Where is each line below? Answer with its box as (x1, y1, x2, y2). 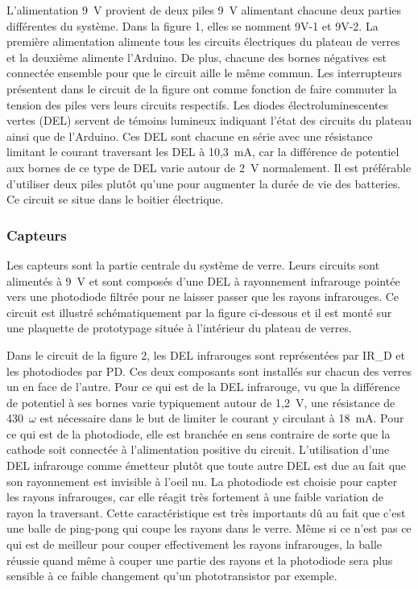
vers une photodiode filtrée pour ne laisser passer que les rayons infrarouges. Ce (6, 288, 399, 305)
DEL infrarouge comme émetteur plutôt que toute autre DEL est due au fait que (6, 457, 407, 474)
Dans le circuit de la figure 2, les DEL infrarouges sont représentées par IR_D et (6, 346, 405, 363)
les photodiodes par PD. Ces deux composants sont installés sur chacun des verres (6, 362, 412, 379)
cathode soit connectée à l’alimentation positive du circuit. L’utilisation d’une (6, 441, 390, 458)
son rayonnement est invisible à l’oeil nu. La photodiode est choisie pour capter (6, 472, 398, 489)
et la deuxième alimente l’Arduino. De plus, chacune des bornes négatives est (6, 48, 387, 65)
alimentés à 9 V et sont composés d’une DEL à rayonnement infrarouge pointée (6, 272, 400, 289)
